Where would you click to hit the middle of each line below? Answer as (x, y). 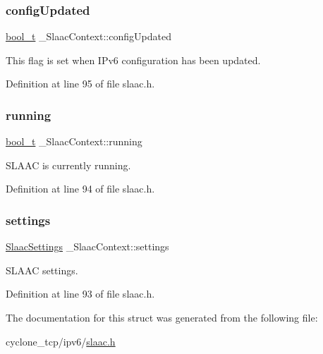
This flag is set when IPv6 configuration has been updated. (133, 60)
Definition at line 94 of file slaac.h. (80, 189)
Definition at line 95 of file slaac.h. (80, 84)
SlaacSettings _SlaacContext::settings (87, 246)
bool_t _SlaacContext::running (74, 141)
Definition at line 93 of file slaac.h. (80, 294)
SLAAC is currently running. (68, 165)
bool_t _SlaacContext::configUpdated (89, 36)
